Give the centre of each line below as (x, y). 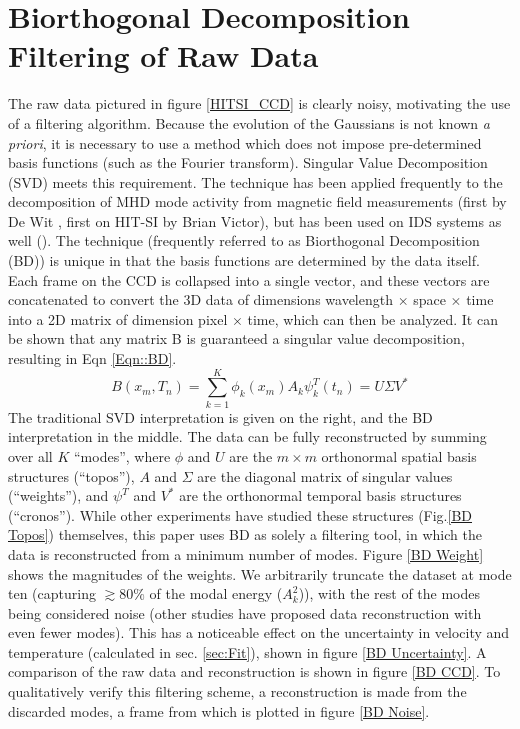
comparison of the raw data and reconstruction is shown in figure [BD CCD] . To (254, 671)
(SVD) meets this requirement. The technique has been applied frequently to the (255, 181)
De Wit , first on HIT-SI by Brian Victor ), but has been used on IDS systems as (255, 220)
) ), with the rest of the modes (389, 593)
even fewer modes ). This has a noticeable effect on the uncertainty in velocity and (259, 632)
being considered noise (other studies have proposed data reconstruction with (245, 612)
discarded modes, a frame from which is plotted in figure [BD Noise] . (219, 710)
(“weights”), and (58, 495)
